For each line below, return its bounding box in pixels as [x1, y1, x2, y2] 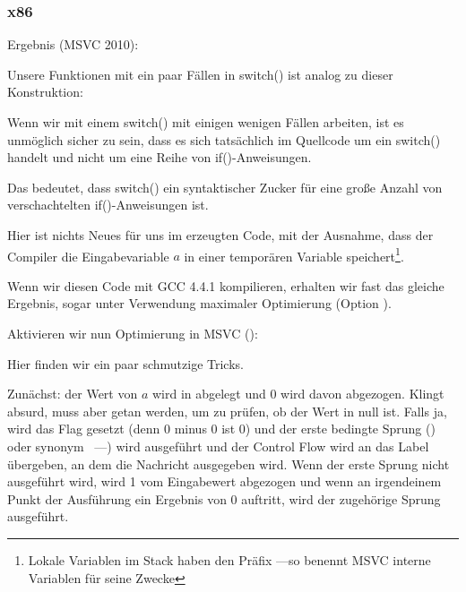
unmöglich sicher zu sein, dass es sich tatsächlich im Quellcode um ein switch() [7, 130, 441, 149]
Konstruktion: [7, 82, 83, 101]
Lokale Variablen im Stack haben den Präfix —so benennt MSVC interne [28, 550, 431, 569]
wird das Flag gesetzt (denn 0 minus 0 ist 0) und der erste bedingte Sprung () [7, 419, 436, 438]
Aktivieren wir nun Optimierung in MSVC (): [7, 324, 258, 342]
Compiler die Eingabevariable [7, 246, 169, 265]
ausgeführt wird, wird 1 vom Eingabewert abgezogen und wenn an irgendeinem [7, 472, 442, 491]
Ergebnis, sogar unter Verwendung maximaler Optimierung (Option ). [7, 294, 392, 313]
